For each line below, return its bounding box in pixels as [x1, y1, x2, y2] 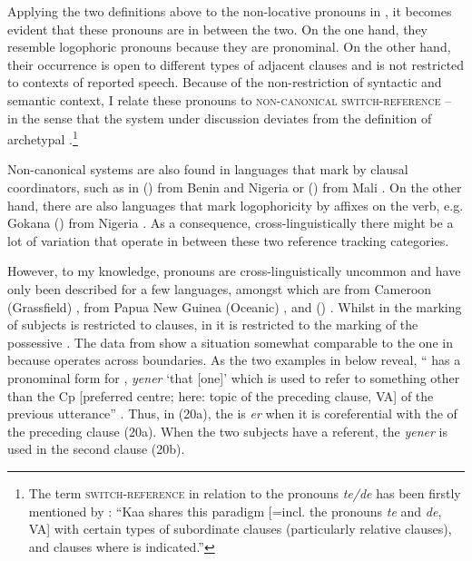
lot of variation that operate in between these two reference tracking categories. [7, 231, 449, 250]
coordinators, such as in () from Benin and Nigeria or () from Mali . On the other [7, 178, 462, 196]
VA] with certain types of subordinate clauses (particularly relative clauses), [28, 519, 452, 538]
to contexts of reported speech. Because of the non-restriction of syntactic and [7, 73, 442, 92]
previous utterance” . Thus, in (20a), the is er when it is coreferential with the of [7, 404, 457, 423]
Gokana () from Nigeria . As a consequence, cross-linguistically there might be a [7, 213, 454, 232]
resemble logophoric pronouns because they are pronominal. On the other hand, [7, 37, 451, 56]
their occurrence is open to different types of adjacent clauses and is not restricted [7, 54, 465, 74]
